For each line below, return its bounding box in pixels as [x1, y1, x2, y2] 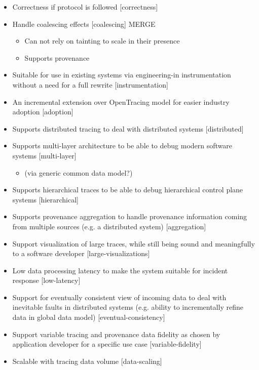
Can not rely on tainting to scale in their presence [24, 35, 180, 46]
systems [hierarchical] [12, 194, 79, 204]
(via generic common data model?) [24, 167, 133, 178]
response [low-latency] [12, 275, 81, 285]
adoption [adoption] [12, 106, 73, 117]
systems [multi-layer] [12, 150, 77, 160]
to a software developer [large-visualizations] [12, 248, 150, 259]
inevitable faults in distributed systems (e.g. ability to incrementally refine [12, 302, 243, 312]
